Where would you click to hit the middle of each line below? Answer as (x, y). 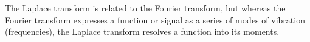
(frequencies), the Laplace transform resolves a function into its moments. (142, 31)
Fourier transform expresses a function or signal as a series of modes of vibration (155, 19)
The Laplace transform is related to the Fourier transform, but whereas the (145, 8)
